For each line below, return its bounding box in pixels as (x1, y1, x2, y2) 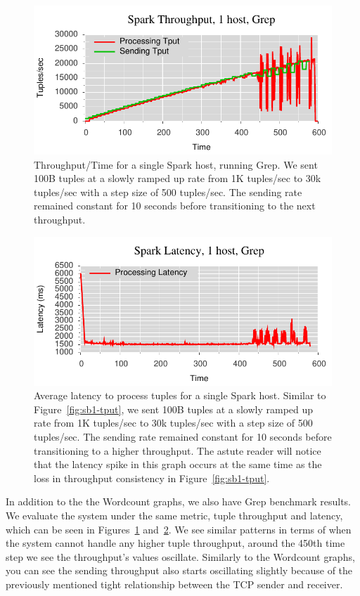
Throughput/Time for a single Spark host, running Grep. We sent (34, 157, 318, 171)
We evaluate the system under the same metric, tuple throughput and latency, (6, 507, 343, 522)
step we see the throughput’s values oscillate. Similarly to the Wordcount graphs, (6, 549, 355, 564)
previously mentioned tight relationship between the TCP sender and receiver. (6, 576, 343, 591)
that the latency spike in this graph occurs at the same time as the (34, 457, 322, 472)
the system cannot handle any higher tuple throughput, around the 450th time (6, 536, 345, 550)
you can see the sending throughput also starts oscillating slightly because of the (6, 563, 353, 578)
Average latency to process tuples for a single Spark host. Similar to (34, 388, 326, 403)
